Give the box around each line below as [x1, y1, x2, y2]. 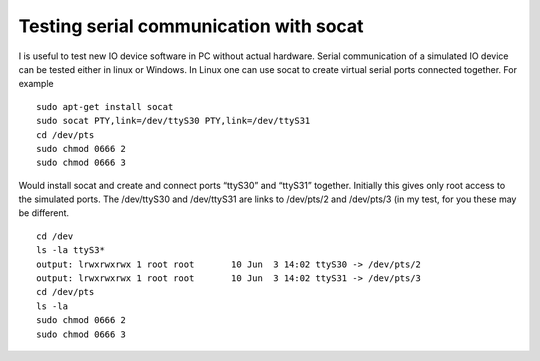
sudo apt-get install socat [36, 101, 174, 112]
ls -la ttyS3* [36, 245, 105, 256]
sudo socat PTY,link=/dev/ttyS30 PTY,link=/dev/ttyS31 [36, 115, 311, 127]
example [18, 78, 54, 90]
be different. [18, 207, 70, 219]
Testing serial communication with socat [18, 15, 364, 37]
